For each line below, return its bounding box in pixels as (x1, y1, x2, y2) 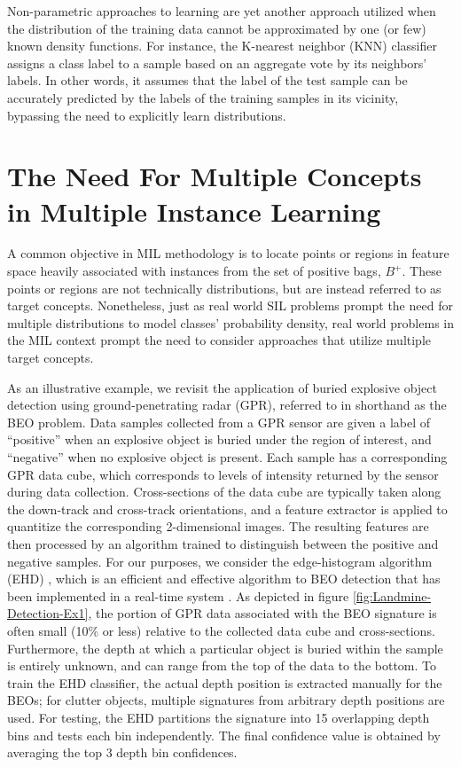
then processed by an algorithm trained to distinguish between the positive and (7, 534, 439, 552)
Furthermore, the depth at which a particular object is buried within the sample (7, 638, 443, 657)
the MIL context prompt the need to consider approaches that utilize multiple (7, 331, 432, 349)
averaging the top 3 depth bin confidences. (7, 743, 238, 762)
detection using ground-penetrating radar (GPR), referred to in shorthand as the (7, 395, 447, 414)
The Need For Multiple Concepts (7, 158, 422, 194)
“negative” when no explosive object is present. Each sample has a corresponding (7, 448, 448, 466)
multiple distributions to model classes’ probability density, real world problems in (7, 313, 454, 332)
